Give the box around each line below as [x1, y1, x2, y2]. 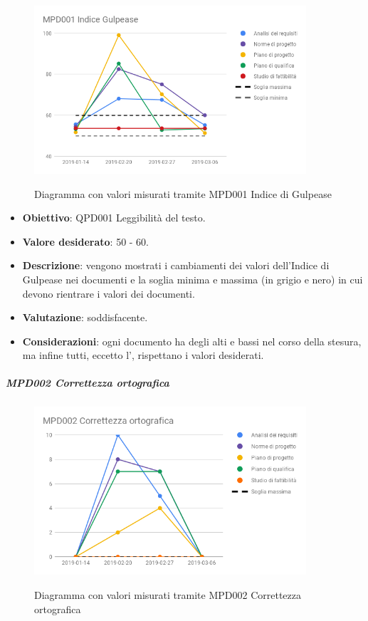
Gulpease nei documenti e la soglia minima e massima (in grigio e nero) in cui [22, 271, 363, 286]
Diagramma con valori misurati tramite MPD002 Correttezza [34, 587, 301, 602]
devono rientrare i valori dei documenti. [22, 286, 195, 301]
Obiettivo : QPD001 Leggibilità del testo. [22, 210, 206, 225]
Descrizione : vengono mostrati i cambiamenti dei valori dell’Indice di [22, 258, 330, 273]
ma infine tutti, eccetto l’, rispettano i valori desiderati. [22, 348, 264, 362]
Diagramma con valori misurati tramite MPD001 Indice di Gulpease [34, 186, 332, 201]
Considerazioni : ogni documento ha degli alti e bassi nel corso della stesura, [22, 333, 362, 348]
